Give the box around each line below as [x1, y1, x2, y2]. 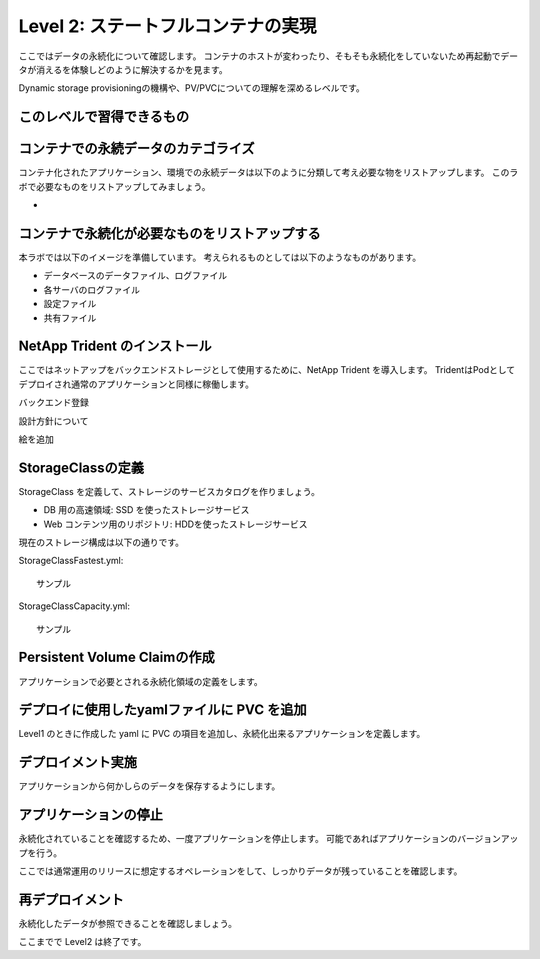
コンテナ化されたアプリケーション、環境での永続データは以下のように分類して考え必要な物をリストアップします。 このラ [18, 166, 519, 179]
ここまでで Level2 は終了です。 [18, 936, 147, 948]
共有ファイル [43, 311, 97, 324]
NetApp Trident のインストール [18, 338, 212, 355]
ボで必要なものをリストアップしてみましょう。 [18, 180, 211, 192]
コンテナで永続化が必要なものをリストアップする [18, 225, 321, 242]
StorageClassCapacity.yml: [18, 600, 130, 612]
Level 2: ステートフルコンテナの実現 [18, 15, 317, 37]
